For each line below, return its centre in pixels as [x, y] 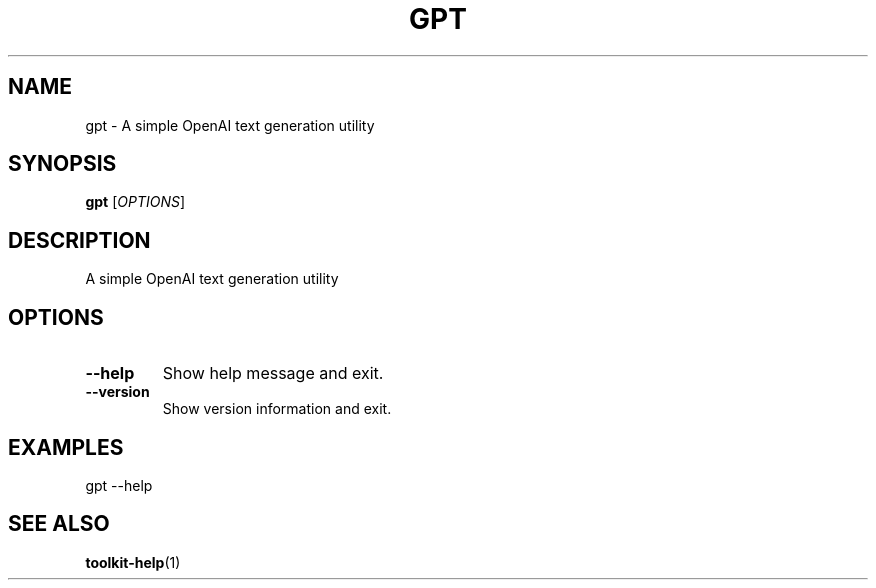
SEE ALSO [59, 524]
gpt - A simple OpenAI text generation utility [230, 125]
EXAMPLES [66, 447]
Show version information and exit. [277, 409]
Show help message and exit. [273, 373]
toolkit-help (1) [133, 562]
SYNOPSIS [62, 164]
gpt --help [119, 485]
